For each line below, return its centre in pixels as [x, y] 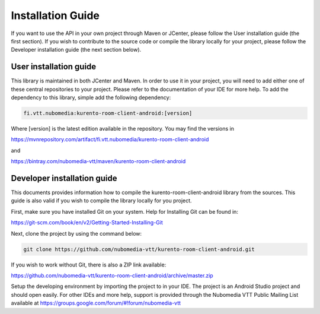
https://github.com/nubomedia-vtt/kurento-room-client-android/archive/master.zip [112, 275]
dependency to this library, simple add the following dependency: [91, 97]
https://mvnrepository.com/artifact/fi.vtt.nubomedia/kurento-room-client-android [110, 139]
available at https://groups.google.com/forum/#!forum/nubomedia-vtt [96, 303]
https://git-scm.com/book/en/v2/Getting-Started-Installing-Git [87, 223]
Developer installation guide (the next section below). [76, 50]
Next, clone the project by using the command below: [76, 233]
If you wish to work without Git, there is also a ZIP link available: [89, 265]
